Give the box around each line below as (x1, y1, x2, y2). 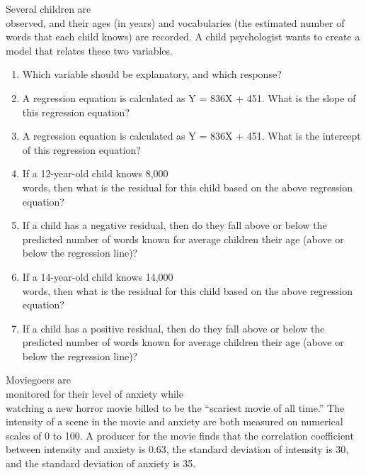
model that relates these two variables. (6, 43, 173, 57)
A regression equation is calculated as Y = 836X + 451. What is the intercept (22, 128, 361, 143)
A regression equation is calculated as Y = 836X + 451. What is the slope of (22, 90, 356, 105)
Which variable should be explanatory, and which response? (22, 67, 282, 82)
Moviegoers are (6, 372, 71, 387)
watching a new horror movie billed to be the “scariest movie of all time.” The (6, 400, 345, 415)
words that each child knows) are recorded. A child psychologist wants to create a (6, 29, 360, 44)
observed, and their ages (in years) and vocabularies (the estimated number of (6, 15, 345, 30)
